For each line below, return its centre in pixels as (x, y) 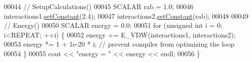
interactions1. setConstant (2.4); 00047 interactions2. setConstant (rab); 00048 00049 (126, 16)
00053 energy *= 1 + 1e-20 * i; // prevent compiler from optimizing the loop (119, 44)
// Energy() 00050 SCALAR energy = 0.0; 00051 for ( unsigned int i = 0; (113, 25)
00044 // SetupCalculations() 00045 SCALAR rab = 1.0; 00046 (99, 6)
